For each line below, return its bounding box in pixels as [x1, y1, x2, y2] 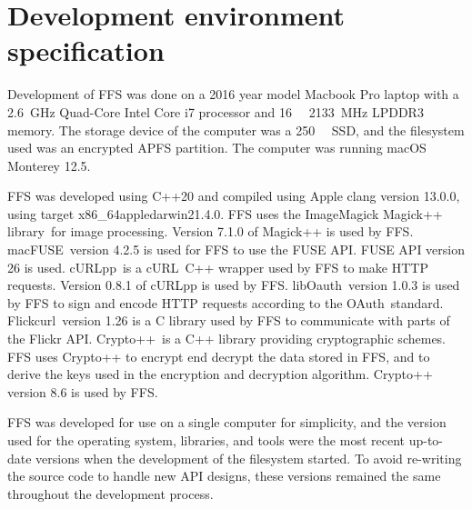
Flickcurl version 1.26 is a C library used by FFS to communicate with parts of [7, 311, 450, 330]
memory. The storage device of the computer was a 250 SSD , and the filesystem [7, 120, 465, 139]
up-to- [408, 431, 443, 449]
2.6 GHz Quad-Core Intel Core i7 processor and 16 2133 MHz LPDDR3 [7, 102, 424, 121]
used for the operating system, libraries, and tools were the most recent [7, 431, 405, 449]
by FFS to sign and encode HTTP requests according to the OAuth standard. [7, 293, 444, 312]
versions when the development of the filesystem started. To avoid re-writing [35, 448, 462, 467]
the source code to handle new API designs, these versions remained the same [7, 466, 441, 485]
